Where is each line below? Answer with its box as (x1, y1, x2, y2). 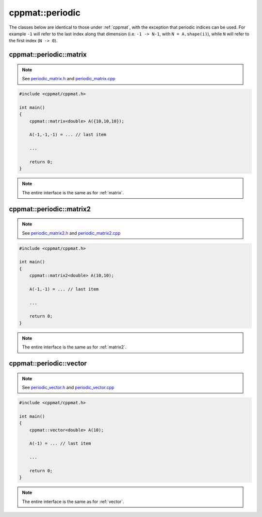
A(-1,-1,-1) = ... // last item (29, 132, 107, 138)
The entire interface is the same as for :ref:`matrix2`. (22, 344, 127, 350)
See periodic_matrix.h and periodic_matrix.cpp (22, 76, 116, 82)
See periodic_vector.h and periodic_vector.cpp (22, 384, 115, 391)
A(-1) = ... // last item (29, 441, 91, 447)
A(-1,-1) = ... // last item (29, 286, 99, 292)
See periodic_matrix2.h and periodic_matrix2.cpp (22, 230, 121, 236)
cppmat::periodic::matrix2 (9, 205, 91, 213)
